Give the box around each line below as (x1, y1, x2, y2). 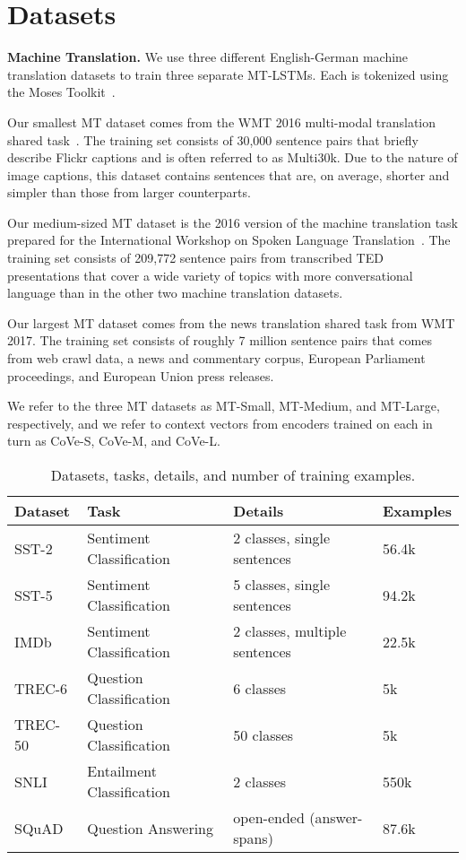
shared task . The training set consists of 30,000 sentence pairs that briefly (7, 130, 419, 149)
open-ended (233, 807, 305, 828)
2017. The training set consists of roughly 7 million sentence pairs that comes (7, 331, 432, 350)
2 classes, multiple (233, 621, 347, 641)
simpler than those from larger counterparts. (7, 183, 251, 202)
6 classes (233, 677, 287, 699)
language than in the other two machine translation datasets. (7, 283, 343, 302)
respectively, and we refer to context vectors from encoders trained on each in (7, 413, 433, 432)
